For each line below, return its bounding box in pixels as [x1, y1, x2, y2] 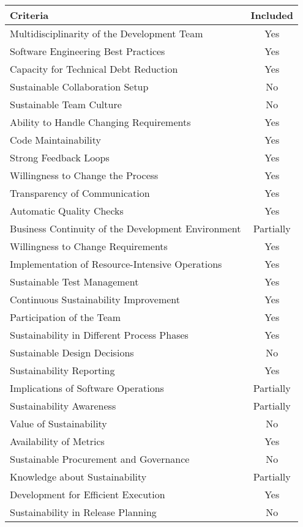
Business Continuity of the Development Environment [10, 221, 241, 235]
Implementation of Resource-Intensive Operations [10, 257, 222, 271]
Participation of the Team [10, 310, 121, 324]
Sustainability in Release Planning [10, 505, 157, 519]
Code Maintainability [10, 133, 101, 147]
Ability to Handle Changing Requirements [10, 115, 191, 129]
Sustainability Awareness [10, 399, 116, 413]
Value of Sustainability [10, 416, 107, 430]
